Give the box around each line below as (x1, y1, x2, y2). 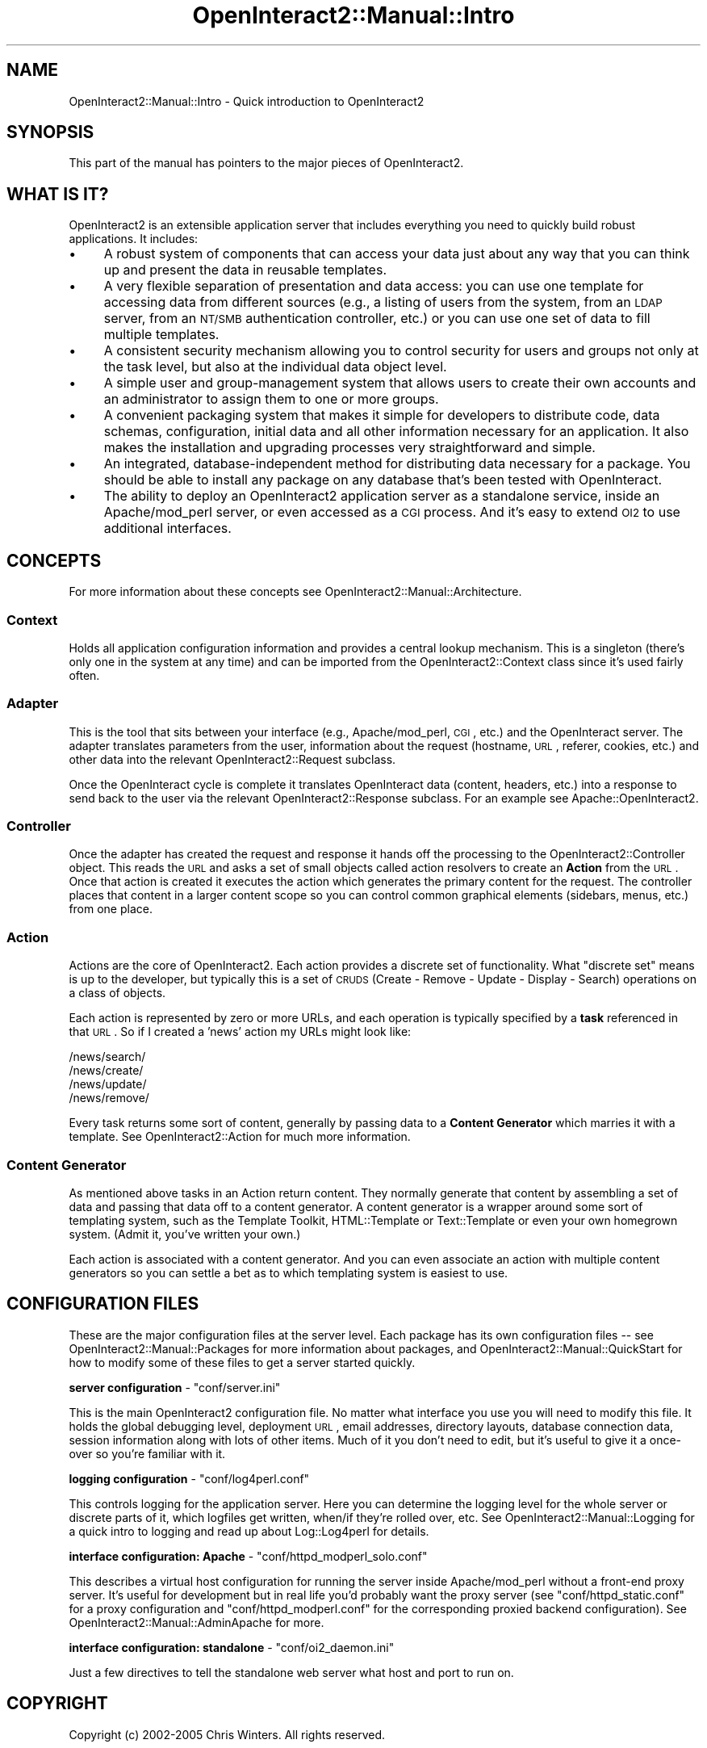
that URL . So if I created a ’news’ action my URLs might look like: (69, 1025, 412, 1039)
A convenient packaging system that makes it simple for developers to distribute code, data (103, 407, 660, 424)
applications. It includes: (69, 232, 199, 246)
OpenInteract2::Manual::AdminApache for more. (69, 1615, 324, 1629)
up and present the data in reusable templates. (103, 262, 387, 279)
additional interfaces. (103, 520, 232, 537)
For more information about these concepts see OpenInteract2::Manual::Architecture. (69, 585, 522, 599)
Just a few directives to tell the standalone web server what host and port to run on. (69, 1665, 514, 1679)
